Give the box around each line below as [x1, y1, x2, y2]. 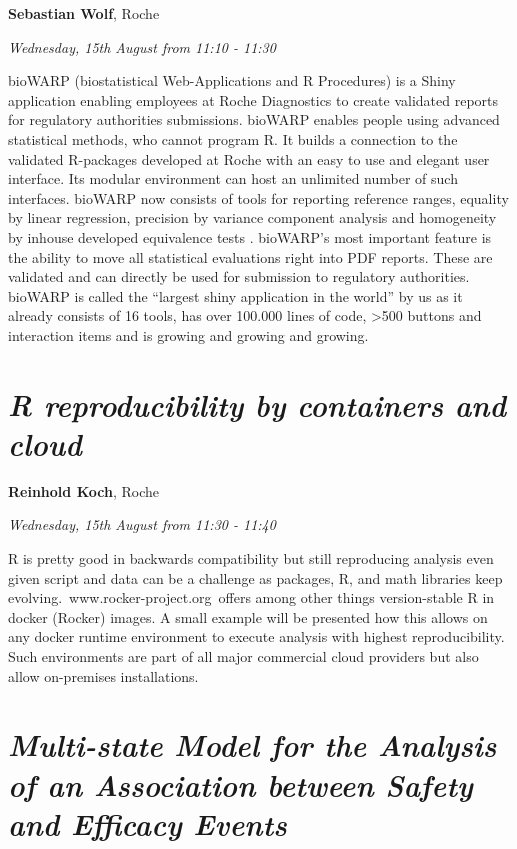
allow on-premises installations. [8, 665, 199, 686]
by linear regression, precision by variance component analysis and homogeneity [8, 207, 497, 228]
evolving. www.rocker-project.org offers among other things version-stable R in [8, 587, 495, 608]
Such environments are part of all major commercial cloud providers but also [8, 645, 479, 666]
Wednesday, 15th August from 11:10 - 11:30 [8, 36, 276, 57]
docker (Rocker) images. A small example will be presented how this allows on [8, 606, 488, 627]
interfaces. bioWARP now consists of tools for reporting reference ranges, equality [8, 187, 509, 208]
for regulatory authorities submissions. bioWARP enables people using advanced [8, 109, 500, 130]
